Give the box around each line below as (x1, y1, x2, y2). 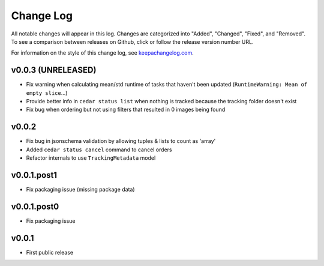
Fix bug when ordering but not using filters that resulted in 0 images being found (26, 106, 226, 113)
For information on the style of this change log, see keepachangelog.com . (11, 49, 194, 56)
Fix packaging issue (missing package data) (26, 186, 135, 193)
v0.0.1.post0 (11, 201, 59, 211)
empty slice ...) (26, 89, 68, 96)
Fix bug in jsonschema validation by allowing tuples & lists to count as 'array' (26, 138, 216, 145)
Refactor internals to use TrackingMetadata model (26, 154, 156, 162)
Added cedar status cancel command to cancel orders (26, 146, 172, 153)
